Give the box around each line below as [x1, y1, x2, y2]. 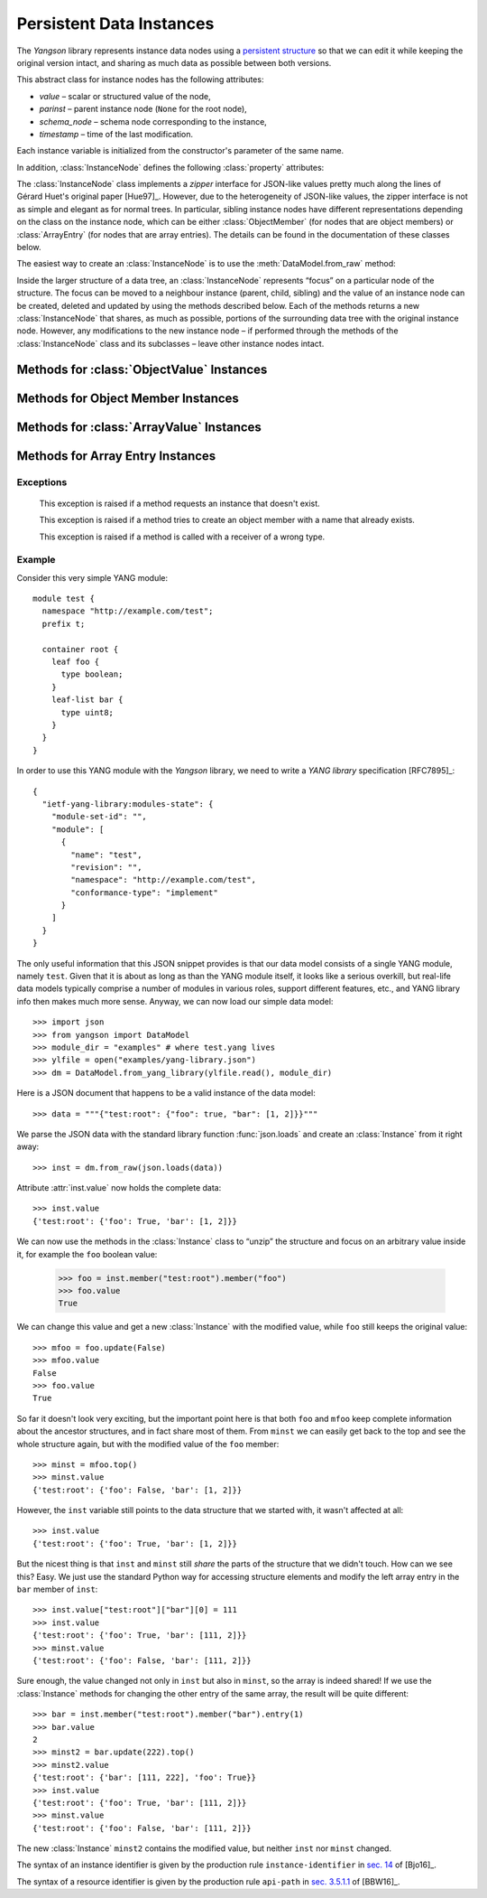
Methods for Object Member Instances [16, 390, 239, 406]
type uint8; [60, 707, 115, 717]
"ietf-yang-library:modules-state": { [41, 799, 214, 809]
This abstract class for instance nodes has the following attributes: [16, 74, 264, 85]
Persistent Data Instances [16, 14, 215, 33]
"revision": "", [70, 862, 142, 872]
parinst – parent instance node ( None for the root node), [39, 104, 247, 115]
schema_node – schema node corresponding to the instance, [39, 116, 268, 126]
